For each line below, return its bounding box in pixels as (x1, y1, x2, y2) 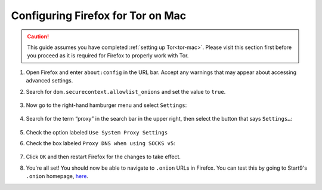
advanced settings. (26, 77, 73, 84)
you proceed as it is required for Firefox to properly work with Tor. (27, 52, 189, 59)
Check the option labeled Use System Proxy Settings (26, 128, 168, 136)
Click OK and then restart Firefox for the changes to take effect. (26, 153, 181, 161)
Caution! (27, 33, 49, 40)
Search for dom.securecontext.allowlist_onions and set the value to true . (26, 88, 226, 95)
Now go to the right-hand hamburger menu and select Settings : (26, 102, 187, 109)
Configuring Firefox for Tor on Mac (11, 9, 187, 22)
